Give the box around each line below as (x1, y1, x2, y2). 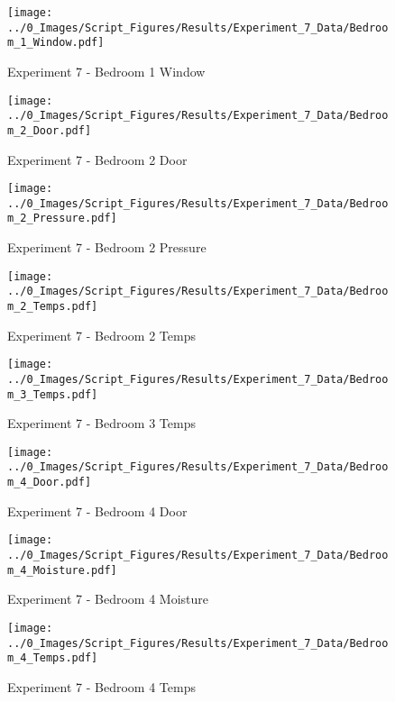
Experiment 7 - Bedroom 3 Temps (7, 414, 196, 433)
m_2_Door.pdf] (7, 123, 92, 137)
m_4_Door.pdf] (7, 476, 92, 489)
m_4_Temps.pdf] (7, 652, 98, 665)
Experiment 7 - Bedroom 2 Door (7, 150, 188, 169)
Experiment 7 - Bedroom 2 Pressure (7, 238, 207, 257)
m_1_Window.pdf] (7, 36, 105, 50)
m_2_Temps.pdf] (7, 300, 98, 313)
